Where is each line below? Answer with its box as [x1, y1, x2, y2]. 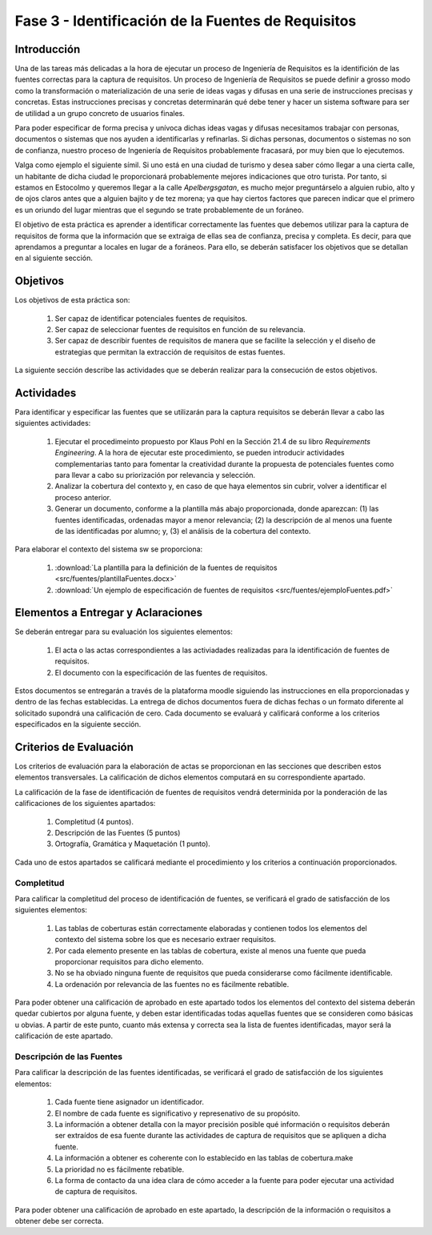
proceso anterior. [54, 492, 112, 502]
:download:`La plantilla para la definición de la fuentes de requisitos [54, 563, 278, 572]
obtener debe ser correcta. [14, 1217, 104, 1226]
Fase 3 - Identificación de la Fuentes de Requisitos [14, 12, 357, 30]
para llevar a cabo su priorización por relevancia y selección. [54, 471, 256, 480]
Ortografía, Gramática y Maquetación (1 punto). [54, 839, 211, 848]
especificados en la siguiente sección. [14, 720, 142, 729]
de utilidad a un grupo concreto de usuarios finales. [14, 108, 186, 118]
